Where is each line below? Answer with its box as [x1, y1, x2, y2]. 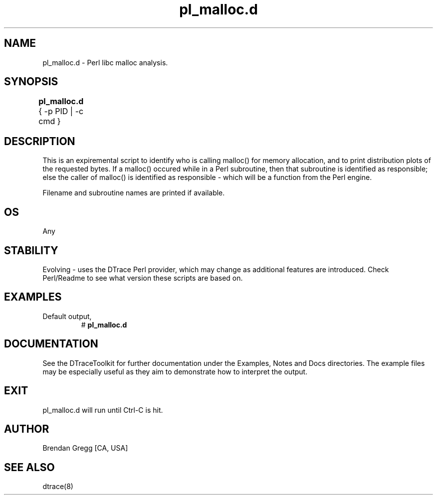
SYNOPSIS [4, 75, 58, 88]
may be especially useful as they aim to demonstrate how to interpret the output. [42, 367, 308, 376]
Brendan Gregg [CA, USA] [42, 444, 128, 453]
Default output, [42, 312, 92, 321]
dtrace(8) [42, 482, 73, 491]
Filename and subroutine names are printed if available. [42, 188, 225, 197]
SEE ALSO [4, 461, 55, 474]
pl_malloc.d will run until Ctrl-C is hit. [42, 405, 163, 414]
